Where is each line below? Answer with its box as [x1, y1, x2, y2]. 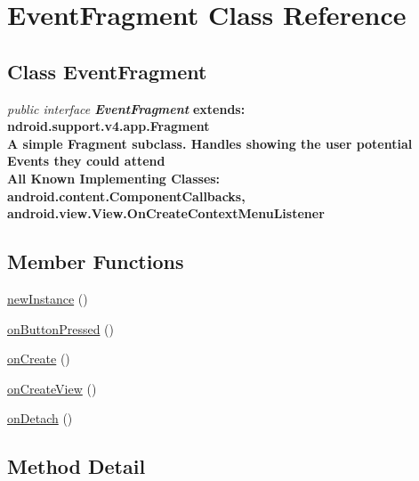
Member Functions [7, 248, 184, 275]
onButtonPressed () [7, 319, 114, 338]
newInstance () [7, 289, 88, 307]
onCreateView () [7, 379, 97, 397]
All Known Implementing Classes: [7, 168, 221, 187]
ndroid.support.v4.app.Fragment [7, 117, 210, 135]
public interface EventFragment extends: [7, 99, 246, 118]
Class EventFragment [7, 57, 207, 85]
